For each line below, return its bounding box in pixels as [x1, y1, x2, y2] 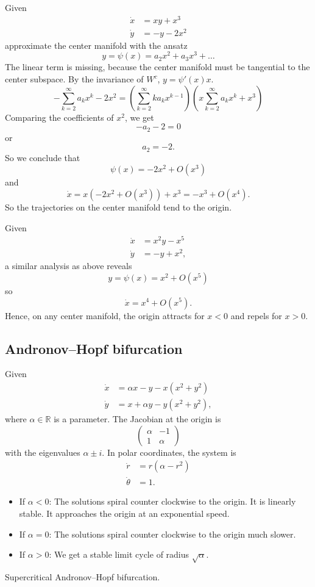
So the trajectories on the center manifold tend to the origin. [5, 200, 232, 213]
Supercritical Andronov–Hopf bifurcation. [5, 571, 160, 583]
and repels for [230, 309, 282, 322]
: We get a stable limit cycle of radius [49, 548, 189, 561]
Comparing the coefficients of [5, 110, 114, 123]
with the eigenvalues [5, 445, 80, 458]
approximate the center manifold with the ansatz [5, 38, 188, 51]
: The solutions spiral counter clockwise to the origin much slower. [49, 527, 296, 540]
